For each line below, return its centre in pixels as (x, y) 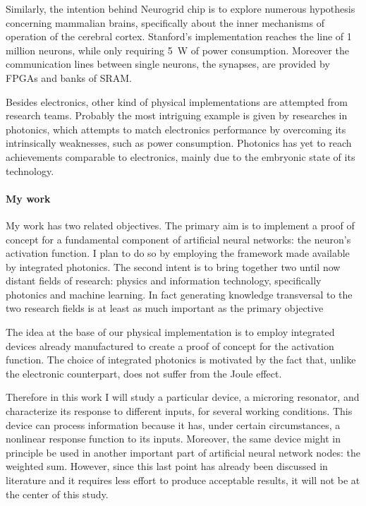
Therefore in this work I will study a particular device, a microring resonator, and (183, 397)
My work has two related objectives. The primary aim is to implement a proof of (180, 225)
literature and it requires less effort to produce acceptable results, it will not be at (183, 480)
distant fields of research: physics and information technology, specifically (164, 281)
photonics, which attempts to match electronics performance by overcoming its (176, 129)
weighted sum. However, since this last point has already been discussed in (167, 466)
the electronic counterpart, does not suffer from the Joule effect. (144, 373)
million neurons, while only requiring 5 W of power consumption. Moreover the (177, 50)
